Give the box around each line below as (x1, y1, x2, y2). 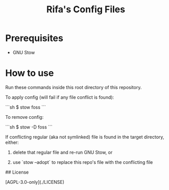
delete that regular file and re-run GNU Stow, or (12, 149, 113, 155)
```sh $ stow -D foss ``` (5, 124, 53, 130)
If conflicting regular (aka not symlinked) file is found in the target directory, (5, 134, 164, 140)
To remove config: (5, 114, 44, 120)
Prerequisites (5, 32, 64, 44)
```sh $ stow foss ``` (5, 104, 46, 110)
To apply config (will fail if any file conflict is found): (5, 94, 114, 100)
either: (5, 139, 19, 145)
